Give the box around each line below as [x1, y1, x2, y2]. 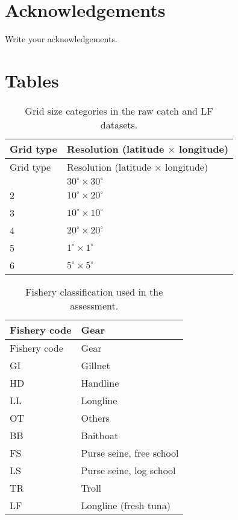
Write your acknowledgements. [5, 33, 117, 45]
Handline [81, 375, 119, 390]
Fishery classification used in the [25, 284, 163, 299]
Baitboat [81, 428, 119, 442]
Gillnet [81, 358, 110, 372]
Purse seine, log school [81, 463, 176, 477]
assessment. [70, 298, 119, 312]
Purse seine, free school [81, 445, 179, 460]
